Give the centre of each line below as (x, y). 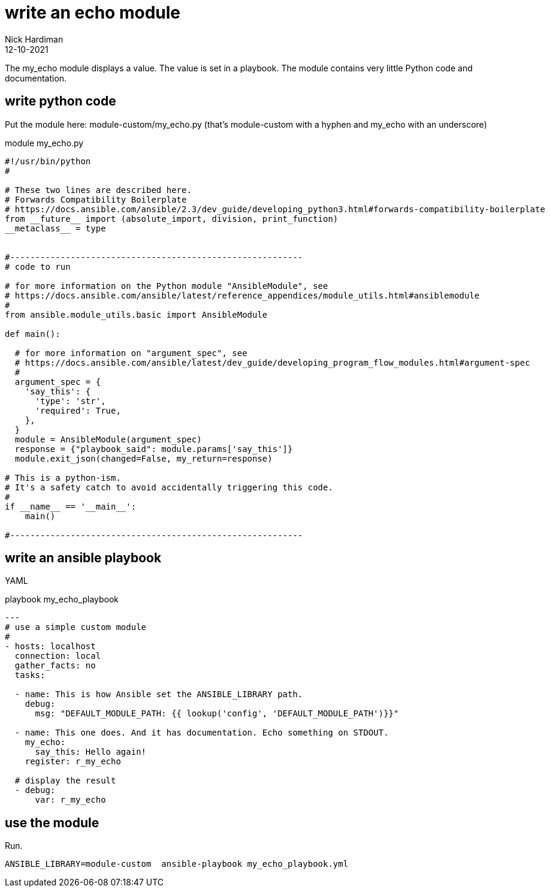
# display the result (65, 781)
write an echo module (93, 13)
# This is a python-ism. (63, 477)
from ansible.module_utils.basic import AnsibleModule (136, 314)
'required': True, (78, 410)
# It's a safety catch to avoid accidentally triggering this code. (169, 487)
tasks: (30, 675)
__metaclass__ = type (55, 228)
